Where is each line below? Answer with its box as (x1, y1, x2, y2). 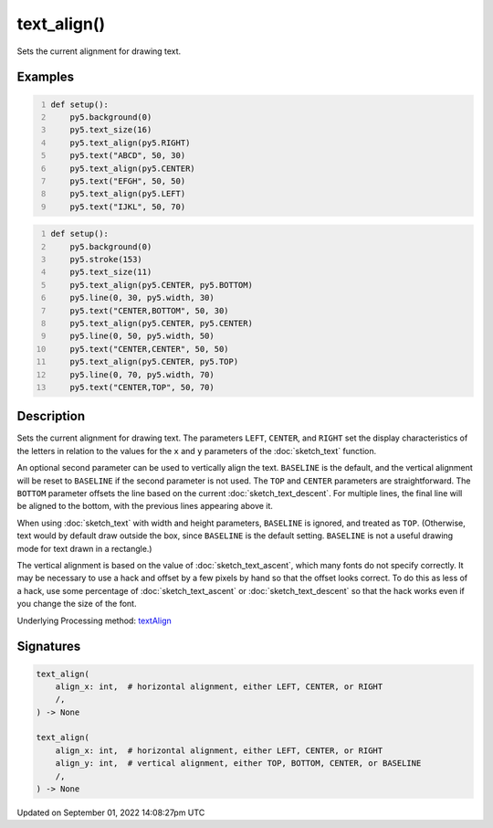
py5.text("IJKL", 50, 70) (69, 201, 186, 212)
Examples (16, 69, 75, 85)
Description (16, 409, 86, 424)
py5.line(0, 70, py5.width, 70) (69, 369, 215, 379)
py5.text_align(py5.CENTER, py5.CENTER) (69, 318, 253, 328)
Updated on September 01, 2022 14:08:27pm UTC (16, 807, 205, 818)
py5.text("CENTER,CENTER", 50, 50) (69, 344, 229, 354)
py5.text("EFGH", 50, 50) (69, 175, 186, 186)
